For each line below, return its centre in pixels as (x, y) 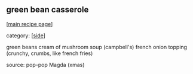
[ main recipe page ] (30, 24)
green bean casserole (48, 10)
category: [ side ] (26, 36)
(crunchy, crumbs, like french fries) (50, 53)
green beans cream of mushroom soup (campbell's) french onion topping (96, 47)
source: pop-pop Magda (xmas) (45, 65)
